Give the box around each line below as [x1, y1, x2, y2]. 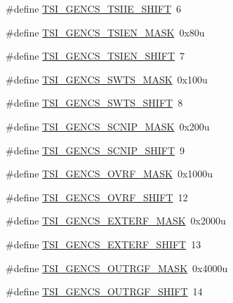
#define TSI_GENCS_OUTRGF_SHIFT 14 [6, 284, 203, 299]
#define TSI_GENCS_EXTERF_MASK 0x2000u [6, 213, 226, 228]
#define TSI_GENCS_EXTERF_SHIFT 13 [6, 236, 201, 251]
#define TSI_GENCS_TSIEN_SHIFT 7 [6, 48, 185, 63]
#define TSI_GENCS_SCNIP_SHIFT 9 [6, 142, 185, 157]
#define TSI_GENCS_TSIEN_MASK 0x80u [6, 25, 205, 39]
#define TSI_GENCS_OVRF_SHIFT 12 [6, 189, 188, 204]
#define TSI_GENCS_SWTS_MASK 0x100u [6, 72, 208, 86]
